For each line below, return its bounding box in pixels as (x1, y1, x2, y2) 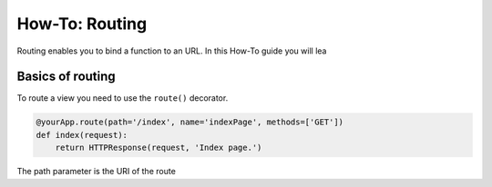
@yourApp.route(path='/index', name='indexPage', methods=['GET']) (36, 117, 344, 127)
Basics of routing (16, 69, 116, 84)
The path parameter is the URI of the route (16, 166, 177, 177)
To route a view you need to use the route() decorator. (16, 93, 229, 103)
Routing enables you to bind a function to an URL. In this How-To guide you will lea (16, 45, 327, 56)
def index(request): (36, 130, 128, 140)
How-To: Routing (16, 14, 148, 34)
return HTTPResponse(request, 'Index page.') (55, 143, 262, 153)
